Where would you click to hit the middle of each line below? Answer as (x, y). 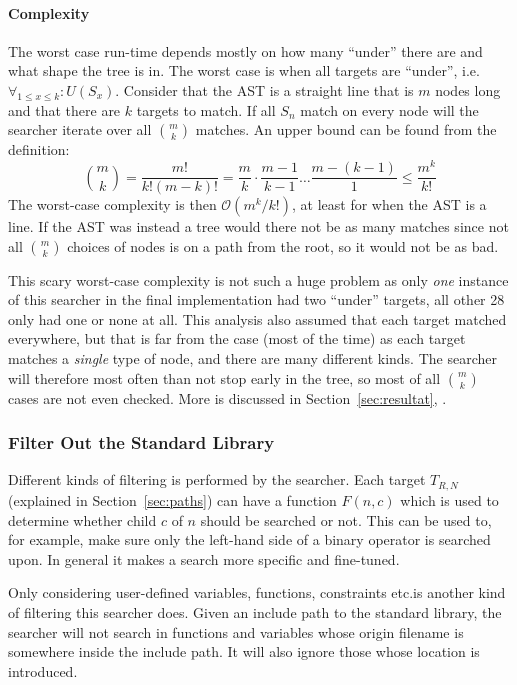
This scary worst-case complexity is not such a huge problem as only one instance (258, 279)
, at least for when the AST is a (389, 204)
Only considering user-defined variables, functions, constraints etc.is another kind (257, 592)
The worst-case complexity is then (112, 204)
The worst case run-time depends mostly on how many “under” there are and (245, 50)
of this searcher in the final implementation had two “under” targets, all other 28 (256, 299)
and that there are (64, 109)
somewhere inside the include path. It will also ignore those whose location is (244, 651)
